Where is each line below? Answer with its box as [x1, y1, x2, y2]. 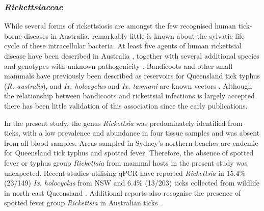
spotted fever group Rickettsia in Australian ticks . [4, 197, 162, 208]
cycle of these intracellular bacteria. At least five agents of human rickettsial [4, 40, 242, 51]
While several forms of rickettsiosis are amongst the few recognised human [4, 20, 236, 31]
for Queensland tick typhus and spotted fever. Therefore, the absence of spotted [4, 147, 254, 158]
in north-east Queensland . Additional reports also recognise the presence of [4, 187, 241, 198]
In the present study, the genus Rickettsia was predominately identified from [4, 117, 243, 128]
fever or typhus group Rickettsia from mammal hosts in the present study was [4, 157, 248, 168]
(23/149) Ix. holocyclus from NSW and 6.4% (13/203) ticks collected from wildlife [4, 177, 260, 188]
